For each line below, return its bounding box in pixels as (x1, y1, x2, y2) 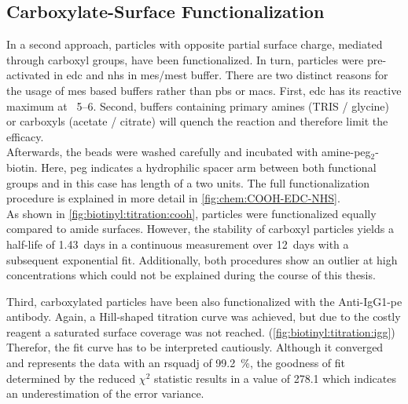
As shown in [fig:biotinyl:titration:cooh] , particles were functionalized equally (6, 205, 377, 221)
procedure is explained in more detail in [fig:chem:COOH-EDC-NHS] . (6, 190, 340, 206)
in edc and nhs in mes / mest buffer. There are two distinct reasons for (53, 67, 388, 83)
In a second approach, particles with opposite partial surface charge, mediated (6, 36, 383, 53)
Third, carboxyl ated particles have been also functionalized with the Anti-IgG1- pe (6, 293, 402, 309)
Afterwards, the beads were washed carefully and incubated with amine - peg (6, 144, 371, 160)
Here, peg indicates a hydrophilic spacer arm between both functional (41, 158, 377, 175)
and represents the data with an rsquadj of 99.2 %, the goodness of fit (6, 355, 346, 371)
